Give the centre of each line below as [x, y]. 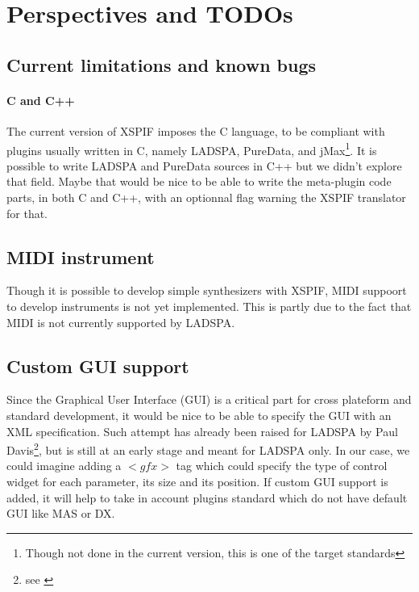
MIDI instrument [81, 256]
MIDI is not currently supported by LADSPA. [121, 322]
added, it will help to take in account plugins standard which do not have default [207, 497]
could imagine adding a [64, 466]
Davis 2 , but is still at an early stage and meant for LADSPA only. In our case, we [208, 449]
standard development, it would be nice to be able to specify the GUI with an [199, 415]
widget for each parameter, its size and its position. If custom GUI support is [197, 481]
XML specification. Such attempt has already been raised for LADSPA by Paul [202, 431]
